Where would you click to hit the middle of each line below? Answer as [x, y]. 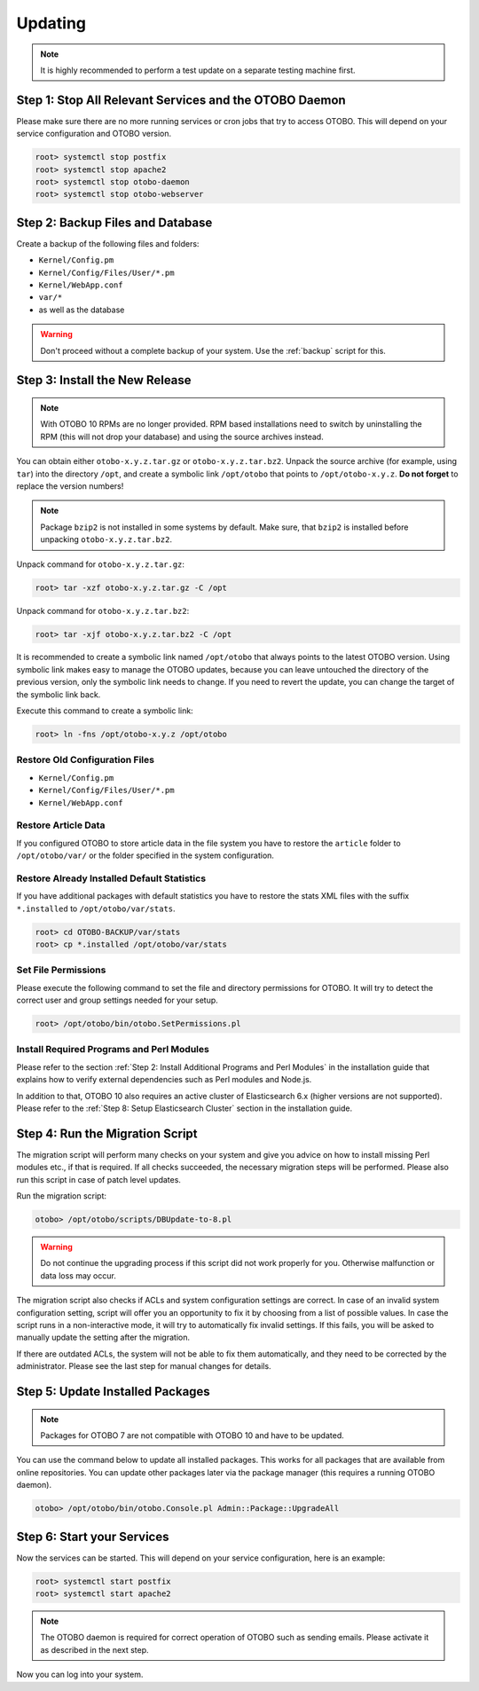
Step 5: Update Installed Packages [113, 1392]
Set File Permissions [61, 970]
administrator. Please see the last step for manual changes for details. [144, 1366]
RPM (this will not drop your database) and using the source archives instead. [182, 437]
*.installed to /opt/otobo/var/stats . [96, 908]
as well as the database [82, 310]
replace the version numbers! [70, 486]
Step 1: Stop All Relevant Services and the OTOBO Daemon [181, 100]
